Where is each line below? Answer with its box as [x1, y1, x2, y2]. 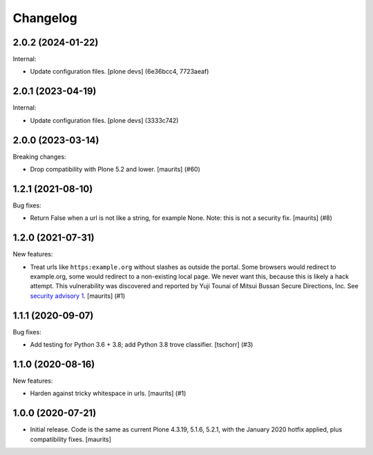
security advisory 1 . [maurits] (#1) [30, 292, 126, 300]
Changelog [12, 10, 77, 26]
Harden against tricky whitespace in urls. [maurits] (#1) [30, 390, 186, 398]
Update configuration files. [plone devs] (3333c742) [30, 116, 179, 124]
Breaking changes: [12, 152, 66, 161]
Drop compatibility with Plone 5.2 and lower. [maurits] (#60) [30, 165, 200, 174]
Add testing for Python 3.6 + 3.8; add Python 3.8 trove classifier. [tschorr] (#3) [30, 341, 254, 349]
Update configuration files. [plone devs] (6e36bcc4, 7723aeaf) [30, 68, 209, 76]
